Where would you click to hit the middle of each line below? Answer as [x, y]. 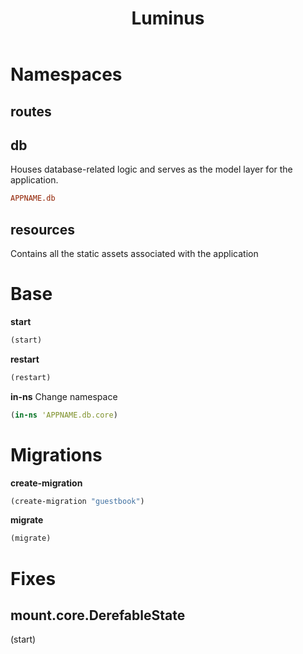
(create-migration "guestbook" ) [77, 501]
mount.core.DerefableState [98, 615]
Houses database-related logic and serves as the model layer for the [151, 169]
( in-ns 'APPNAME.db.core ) [64, 415]
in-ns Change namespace [64, 396]
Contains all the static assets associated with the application [134, 254]
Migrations [56, 454]
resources [42, 229]
